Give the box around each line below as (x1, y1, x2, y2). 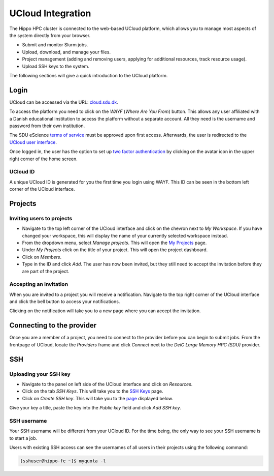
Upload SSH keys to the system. (22, 63, 90, 69)
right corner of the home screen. (9, 156, 78, 162)
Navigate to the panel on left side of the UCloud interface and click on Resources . (22, 381, 193, 387)
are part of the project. (22, 268, 70, 274)
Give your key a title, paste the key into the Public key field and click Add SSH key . (9, 405, 182, 411)
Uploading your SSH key (9, 370, 71, 377)
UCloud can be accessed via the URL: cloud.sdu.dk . (9, 99, 119, 105)
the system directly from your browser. (9, 32, 91, 38)
